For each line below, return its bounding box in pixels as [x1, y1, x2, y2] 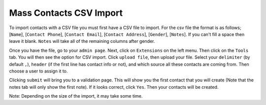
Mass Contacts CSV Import [9, 7, 123, 18]
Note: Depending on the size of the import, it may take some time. [9, 93, 143, 99]
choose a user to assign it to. [9, 68, 68, 74]
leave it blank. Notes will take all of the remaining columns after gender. [9, 38, 155, 44]
